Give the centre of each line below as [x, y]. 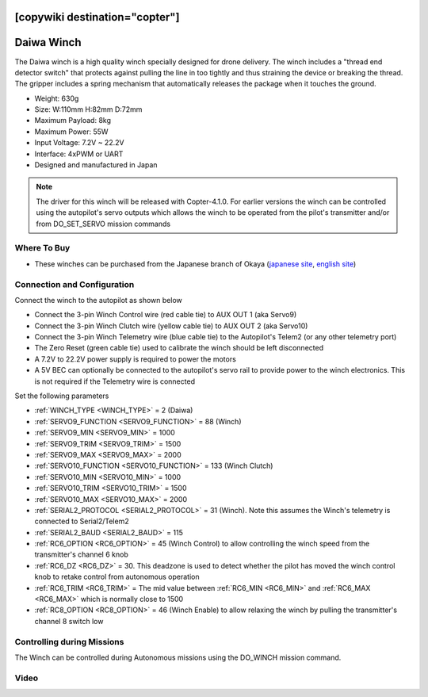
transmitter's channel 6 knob [81, 554]
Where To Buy [42, 248]
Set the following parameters [62, 396]
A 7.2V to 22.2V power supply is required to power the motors [136, 359]
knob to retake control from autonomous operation [117, 577]
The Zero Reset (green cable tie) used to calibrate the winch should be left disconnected [179, 348]
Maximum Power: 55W [71, 132]
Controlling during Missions [69, 641]
